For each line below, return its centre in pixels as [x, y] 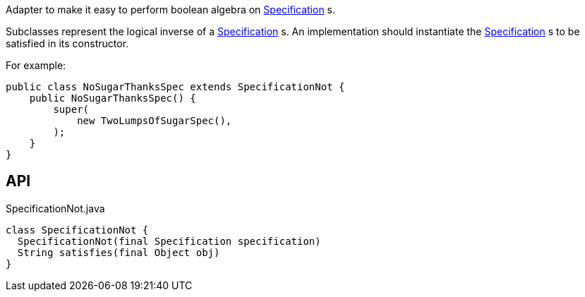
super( [71, 109]
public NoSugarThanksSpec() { [113, 98]
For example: [36, 65]
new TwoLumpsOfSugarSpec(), [155, 121]
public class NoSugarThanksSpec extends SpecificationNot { [175, 87]
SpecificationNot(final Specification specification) [169, 241]
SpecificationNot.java [55, 208]
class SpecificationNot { [77, 230]
